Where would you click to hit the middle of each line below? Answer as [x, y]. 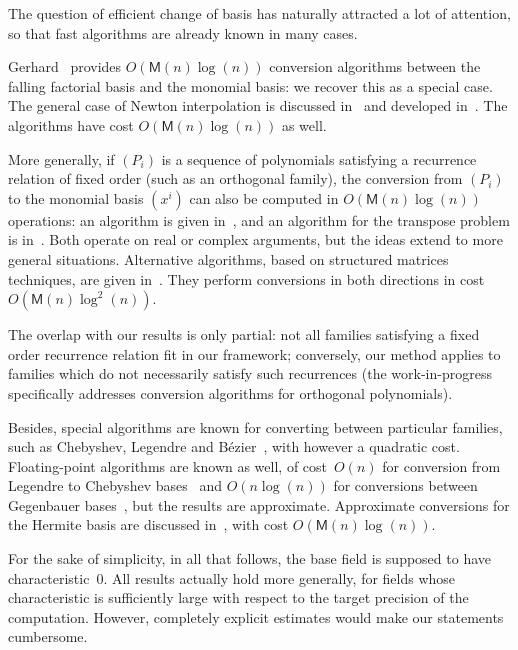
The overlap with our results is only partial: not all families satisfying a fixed [244, 334]
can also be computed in [264, 197]
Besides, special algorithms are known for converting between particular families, [255, 426]
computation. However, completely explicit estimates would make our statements [256, 616]
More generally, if [61, 158]
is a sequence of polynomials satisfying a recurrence [319, 158]
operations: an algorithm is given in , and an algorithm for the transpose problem [259, 219]
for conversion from [441, 465]
